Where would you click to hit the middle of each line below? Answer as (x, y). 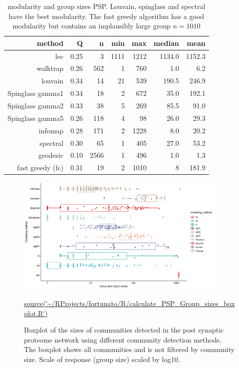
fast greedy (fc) (40, 168)
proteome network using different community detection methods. (123, 339)
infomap (51, 130)
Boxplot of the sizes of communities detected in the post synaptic (124, 330)
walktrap (50, 68)
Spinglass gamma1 (36, 93)
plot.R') (36, 313)
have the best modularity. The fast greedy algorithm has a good (107, 16)
